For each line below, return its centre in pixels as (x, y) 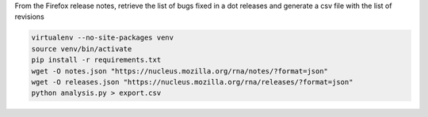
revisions (30, 17)
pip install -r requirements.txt (96, 60)
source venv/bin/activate (82, 49)
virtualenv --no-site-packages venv (103, 38)
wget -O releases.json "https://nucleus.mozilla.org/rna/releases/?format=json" (192, 82)
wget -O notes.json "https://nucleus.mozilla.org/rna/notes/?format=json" (180, 71)
